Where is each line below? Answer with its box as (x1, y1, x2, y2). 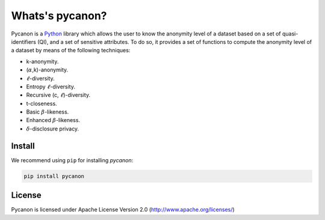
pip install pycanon (23, 173, 84, 180)
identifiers (11, 38, 36, 45)
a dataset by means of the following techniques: (11, 47, 131, 54)
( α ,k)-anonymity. (26, 66, 69, 73)
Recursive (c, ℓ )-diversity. (26, 91, 90, 99)
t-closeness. (26, 100, 57, 107)
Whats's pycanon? (11, 9, 108, 22)
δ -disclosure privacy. (26, 125, 79, 132)
